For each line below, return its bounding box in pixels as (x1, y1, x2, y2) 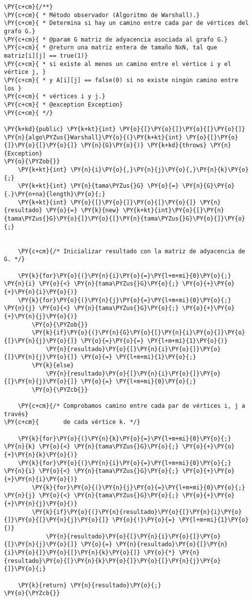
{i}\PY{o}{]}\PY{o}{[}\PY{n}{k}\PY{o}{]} (4, 549, 141, 556)
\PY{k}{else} (32, 361, 74, 369)
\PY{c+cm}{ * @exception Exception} (4, 101, 123, 108)
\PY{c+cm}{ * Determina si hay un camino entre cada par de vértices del (4, 20, 249, 27)
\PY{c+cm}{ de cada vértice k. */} (4, 419, 141, 426)
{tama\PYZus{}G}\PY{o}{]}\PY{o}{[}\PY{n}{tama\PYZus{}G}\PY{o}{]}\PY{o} (4, 215, 245, 222)
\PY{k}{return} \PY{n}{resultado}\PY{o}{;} (18, 581, 162, 589)
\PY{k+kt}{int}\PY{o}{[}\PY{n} (123, 207, 225, 214)
